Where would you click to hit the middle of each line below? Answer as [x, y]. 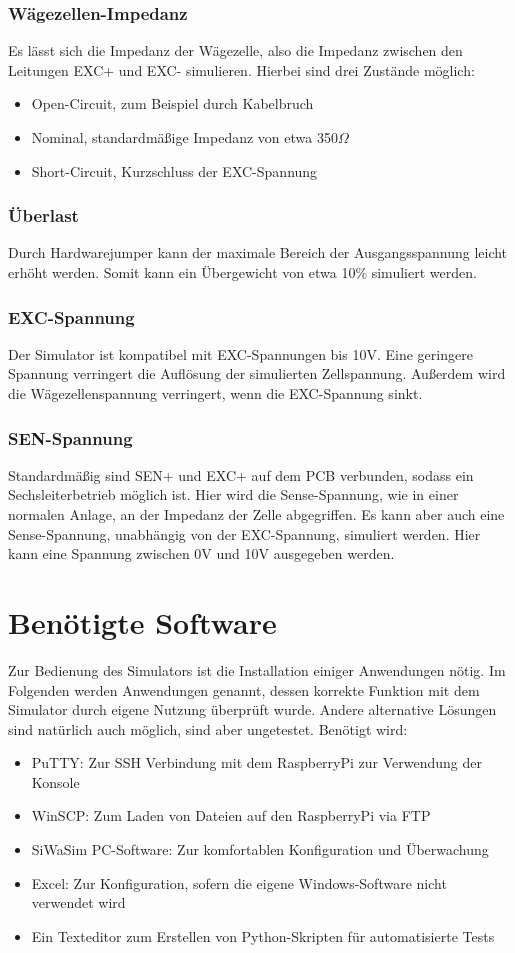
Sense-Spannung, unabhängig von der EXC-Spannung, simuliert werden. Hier [244, 533]
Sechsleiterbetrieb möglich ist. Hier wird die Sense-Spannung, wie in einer [233, 494]
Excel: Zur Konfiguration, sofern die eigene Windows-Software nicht [239, 882]
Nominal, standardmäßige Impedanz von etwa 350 [184, 137]
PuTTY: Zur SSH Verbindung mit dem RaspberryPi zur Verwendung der [256, 762]
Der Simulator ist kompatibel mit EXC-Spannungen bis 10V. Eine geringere [240, 353]
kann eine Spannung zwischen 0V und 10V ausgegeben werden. [201, 553]
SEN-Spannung [70, 437]
